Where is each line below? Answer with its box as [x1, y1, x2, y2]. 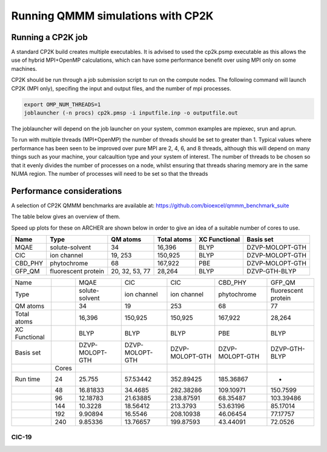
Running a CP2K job [11, 32, 88, 42]
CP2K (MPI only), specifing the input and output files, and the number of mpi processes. [11, 85, 231, 92]
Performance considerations [11, 185, 122, 196]
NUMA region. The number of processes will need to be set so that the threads [11, 170, 208, 177]
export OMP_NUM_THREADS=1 [24, 101, 101, 108]
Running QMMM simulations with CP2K [11, 9, 214, 22]
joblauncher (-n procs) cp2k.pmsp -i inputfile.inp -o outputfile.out [24, 110, 239, 116]
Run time [15, 375, 41, 384]
